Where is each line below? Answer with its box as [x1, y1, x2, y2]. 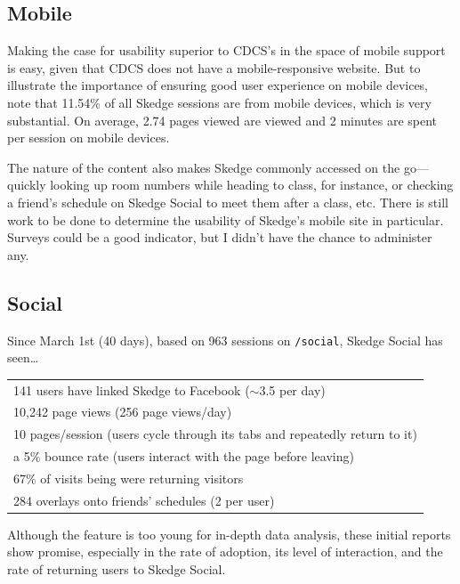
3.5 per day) [259, 380, 326, 399]
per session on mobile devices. [7, 128, 170, 147]
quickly [7, 175, 46, 194]
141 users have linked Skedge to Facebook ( [13, 380, 250, 399]
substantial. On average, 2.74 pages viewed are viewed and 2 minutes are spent [7, 110, 438, 129]
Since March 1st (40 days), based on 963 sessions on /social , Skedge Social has [7, 330, 443, 349]
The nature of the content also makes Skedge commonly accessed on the [7, 158, 400, 176]
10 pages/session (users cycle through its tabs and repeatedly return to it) [13, 425, 417, 443]
